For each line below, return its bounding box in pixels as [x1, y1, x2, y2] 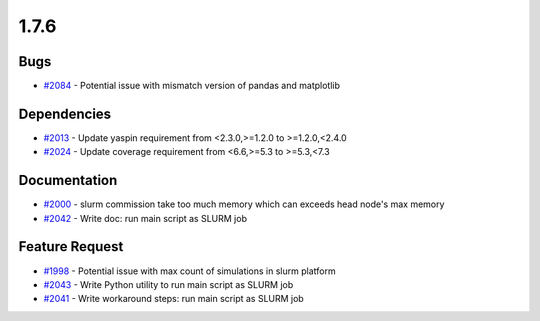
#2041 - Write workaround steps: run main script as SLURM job [43, 293, 304, 305]
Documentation [18, 172, 118, 189]
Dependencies [18, 105, 112, 122]
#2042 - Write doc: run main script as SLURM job [43, 212, 247, 224]
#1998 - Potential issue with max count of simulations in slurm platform [43, 265, 336, 277]
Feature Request [18, 238, 124, 255]
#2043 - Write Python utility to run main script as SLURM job [43, 278, 294, 290]
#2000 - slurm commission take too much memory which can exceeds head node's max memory [43, 198, 445, 210]
